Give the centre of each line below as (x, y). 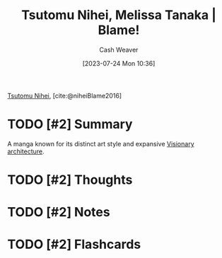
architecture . (26, 151)
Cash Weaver (119, 49)
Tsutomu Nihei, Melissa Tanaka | (119, 15)
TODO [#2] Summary (70, 124)
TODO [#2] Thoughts (70, 180)
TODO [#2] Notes (59, 212)
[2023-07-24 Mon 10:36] (119, 63)
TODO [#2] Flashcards (74, 245)
